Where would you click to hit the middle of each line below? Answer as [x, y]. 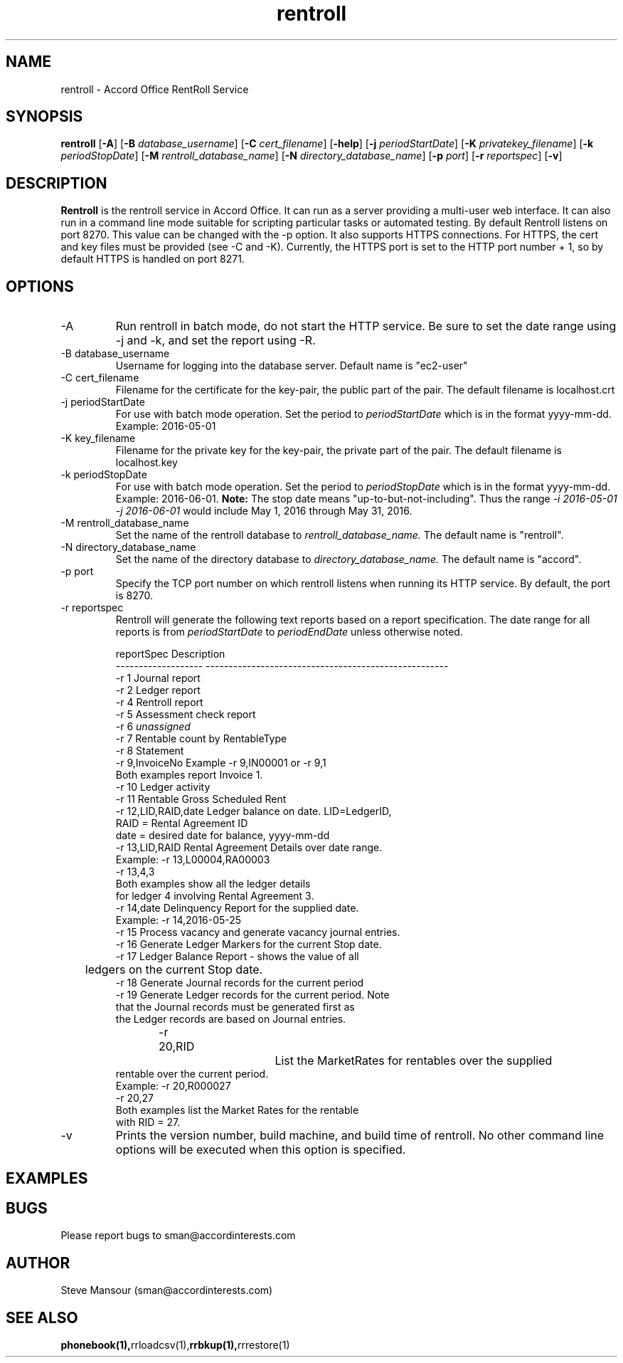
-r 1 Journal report [158, 678]
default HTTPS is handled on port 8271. [153, 259]
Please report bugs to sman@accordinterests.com [178, 1236]
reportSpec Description [170, 654]
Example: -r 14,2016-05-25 [179, 920]
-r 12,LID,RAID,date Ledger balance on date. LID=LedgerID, [254, 811]
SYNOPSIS [44, 117]
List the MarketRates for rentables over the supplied [414, 1061]
